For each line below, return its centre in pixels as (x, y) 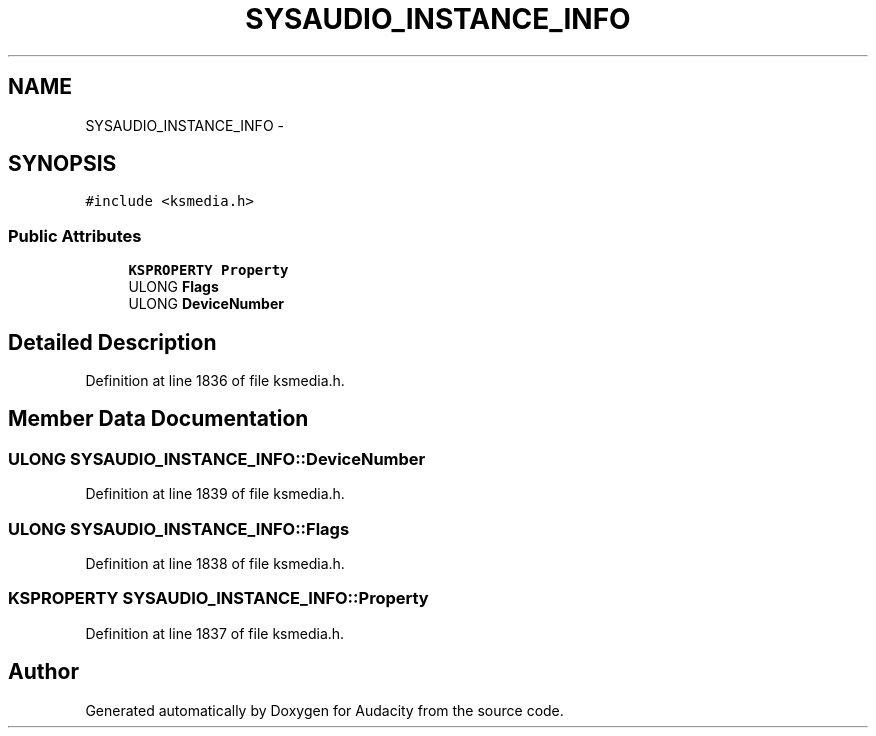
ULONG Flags (173, 287)
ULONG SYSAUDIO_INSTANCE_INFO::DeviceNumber (217, 458)
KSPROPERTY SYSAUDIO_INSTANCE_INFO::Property (218, 598)
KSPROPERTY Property (208, 270)
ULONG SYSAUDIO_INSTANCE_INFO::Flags (179, 528)
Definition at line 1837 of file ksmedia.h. (215, 633)
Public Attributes (75, 235)
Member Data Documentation (158, 419)
